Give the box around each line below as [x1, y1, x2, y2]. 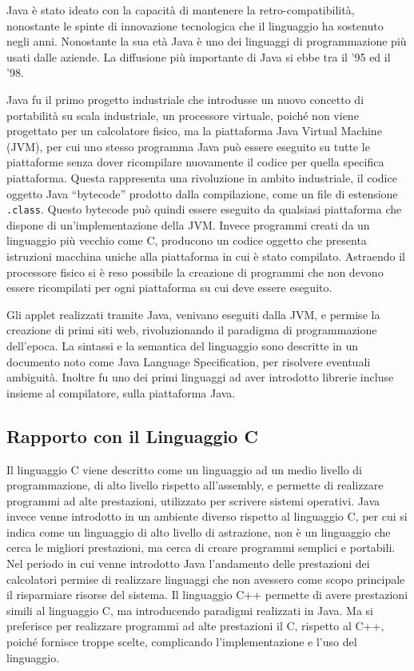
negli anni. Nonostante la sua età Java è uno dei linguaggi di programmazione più [6, 33, 407, 50]
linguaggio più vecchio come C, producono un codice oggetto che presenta [6, 232, 367, 249]
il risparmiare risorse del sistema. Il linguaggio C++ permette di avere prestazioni [6, 586, 408, 603]
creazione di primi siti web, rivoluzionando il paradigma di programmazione [6, 322, 377, 338]
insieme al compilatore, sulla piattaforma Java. [6, 384, 236, 401]
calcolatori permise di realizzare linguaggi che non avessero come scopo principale [6, 570, 405, 587]
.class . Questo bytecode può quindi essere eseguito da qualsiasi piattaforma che [6, 201, 402, 218]
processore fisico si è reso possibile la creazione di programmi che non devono [6, 263, 384, 280]
